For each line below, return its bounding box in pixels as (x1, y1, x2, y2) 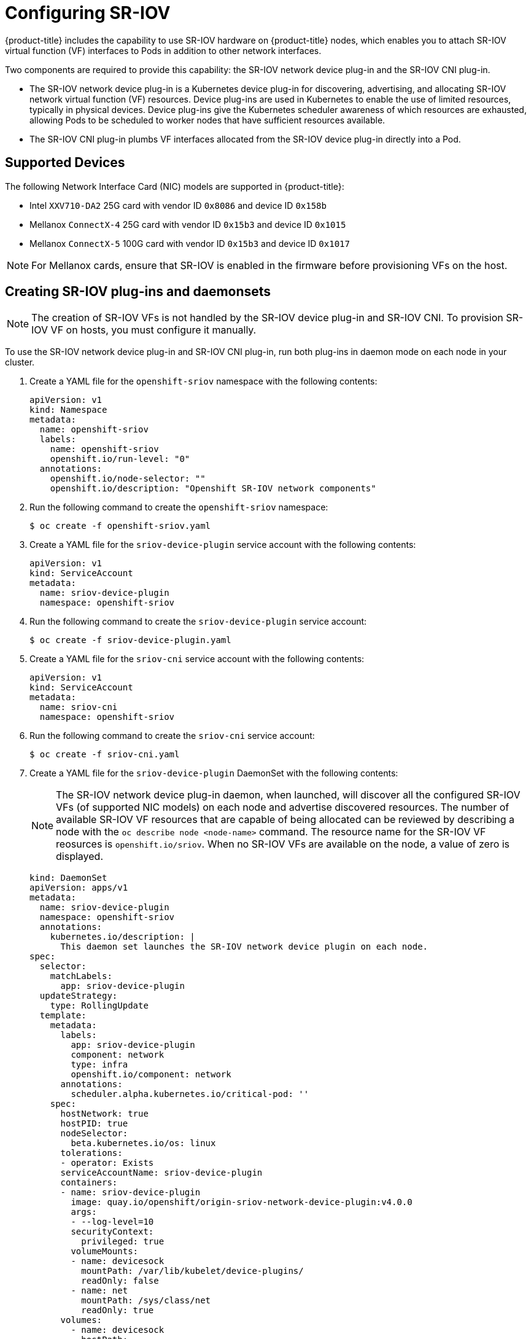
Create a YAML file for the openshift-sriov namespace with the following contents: (29, 376, 378, 387)
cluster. (5, 357, 35, 368)
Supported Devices (5, 155, 125, 171)
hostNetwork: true (60, 1109, 149, 1119)
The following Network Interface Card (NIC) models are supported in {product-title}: (5, 181, 344, 192)
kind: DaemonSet (29, 873, 107, 883)
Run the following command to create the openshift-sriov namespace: (29, 502, 328, 513)
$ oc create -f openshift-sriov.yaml (29, 521, 211, 531)
